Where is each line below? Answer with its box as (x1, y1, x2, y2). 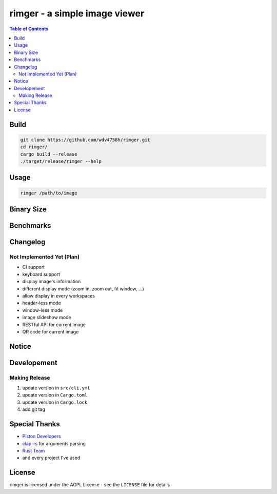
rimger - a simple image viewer (9, 8, 145, 19)
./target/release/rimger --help (20, 159, 102, 164)
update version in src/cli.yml (22, 385, 90, 391)
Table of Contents (9, 26, 49, 32)
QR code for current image (22, 328, 79, 334)
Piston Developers (22, 433, 61, 440)
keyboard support (22, 271, 60, 277)
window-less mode (22, 307, 63, 313)
